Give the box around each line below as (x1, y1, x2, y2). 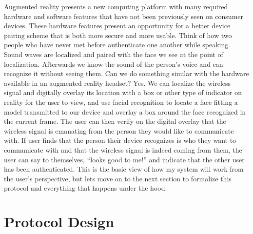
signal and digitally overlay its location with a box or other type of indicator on (4, 87, 242, 97)
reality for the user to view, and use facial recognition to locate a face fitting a (4, 97, 238, 107)
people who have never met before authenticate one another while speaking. (4, 39, 231, 50)
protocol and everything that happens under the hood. (4, 183, 167, 193)
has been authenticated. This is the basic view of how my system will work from (4, 164, 244, 174)
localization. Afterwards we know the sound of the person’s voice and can (4, 58, 223, 69)
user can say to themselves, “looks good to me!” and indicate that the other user (4, 154, 245, 164)
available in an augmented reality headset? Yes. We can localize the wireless (4, 78, 231, 88)
